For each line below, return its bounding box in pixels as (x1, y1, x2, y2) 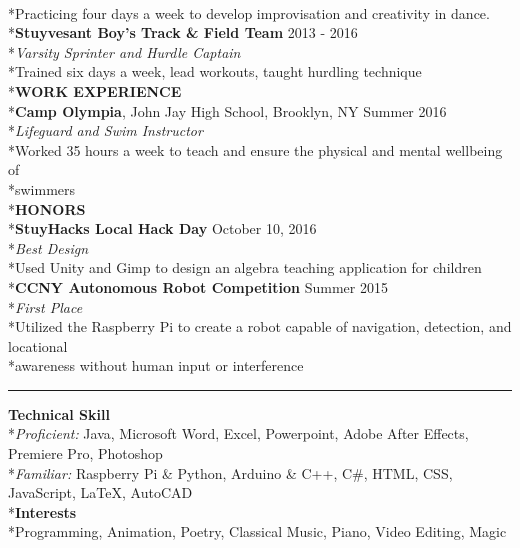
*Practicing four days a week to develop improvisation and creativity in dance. (8, 2, 490, 23)
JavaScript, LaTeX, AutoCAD (8, 482, 193, 503)
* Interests (8, 501, 77, 522)
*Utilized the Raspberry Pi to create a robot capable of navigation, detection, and (8, 316, 512, 337)
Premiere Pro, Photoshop (8, 443, 163, 464)
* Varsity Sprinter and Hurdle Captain (8, 41, 241, 62)
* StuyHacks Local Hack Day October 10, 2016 (8, 218, 317, 239)
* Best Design (8, 237, 89, 258)
